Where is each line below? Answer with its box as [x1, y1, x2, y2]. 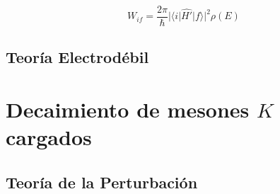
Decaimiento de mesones [6, 95, 250, 124]
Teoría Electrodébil [6, 46, 149, 68]
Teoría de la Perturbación [6, 171, 198, 193]
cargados [6, 122, 92, 152]
